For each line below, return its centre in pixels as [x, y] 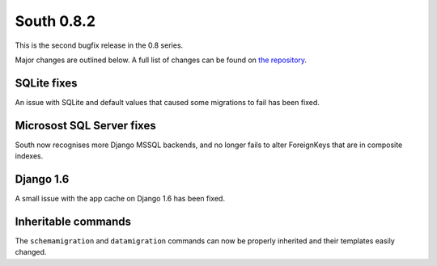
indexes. [29, 156]
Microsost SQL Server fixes [86, 125]
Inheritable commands [73, 221]
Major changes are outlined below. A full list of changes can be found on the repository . [161, 60]
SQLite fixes [46, 83]
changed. [31, 252]
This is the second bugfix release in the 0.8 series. [99, 45]
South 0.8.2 [55, 21]
